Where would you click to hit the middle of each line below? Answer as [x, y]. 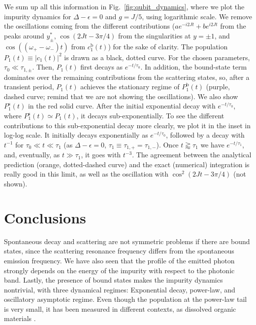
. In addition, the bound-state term [194, 67]
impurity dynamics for [38, 16]
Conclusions [45, 217]
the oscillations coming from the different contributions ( [90, 26]
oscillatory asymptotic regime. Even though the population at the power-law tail [126, 299]
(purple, [218, 87]
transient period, [29, 87]
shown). [16, 184]
